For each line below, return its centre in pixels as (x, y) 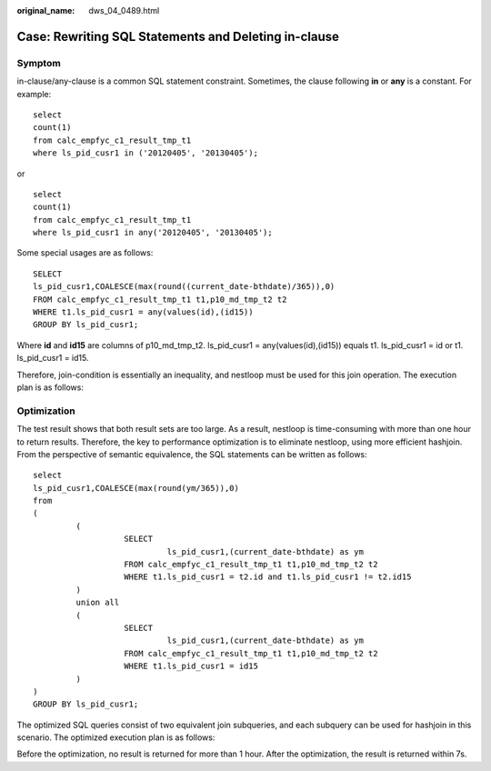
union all (98, 603)
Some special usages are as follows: (85, 253)
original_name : (46, 10)
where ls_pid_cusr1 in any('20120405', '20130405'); (153, 233)
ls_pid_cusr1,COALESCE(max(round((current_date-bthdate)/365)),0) (184, 287)
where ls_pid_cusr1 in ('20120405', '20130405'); (146, 153)
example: (34, 94)
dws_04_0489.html (124, 10)
